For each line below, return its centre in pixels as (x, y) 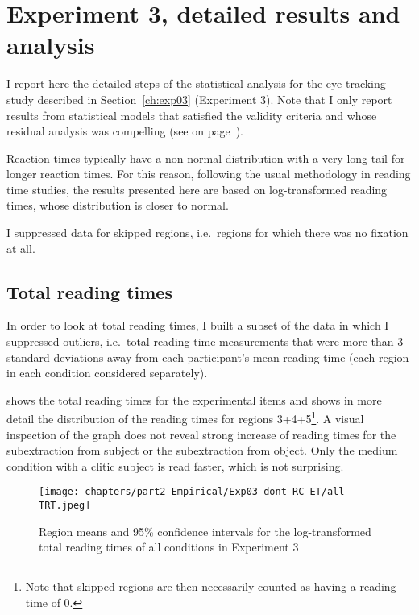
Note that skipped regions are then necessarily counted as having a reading (211, 586)
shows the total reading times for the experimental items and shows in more (194, 399)
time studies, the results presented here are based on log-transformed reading (197, 189)
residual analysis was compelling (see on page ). (125, 131)
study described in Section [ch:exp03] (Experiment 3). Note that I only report (199, 99)
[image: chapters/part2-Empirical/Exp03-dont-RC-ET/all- (195, 492)
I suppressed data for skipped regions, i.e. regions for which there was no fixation (207, 233)
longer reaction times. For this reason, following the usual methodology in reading (209, 174)
